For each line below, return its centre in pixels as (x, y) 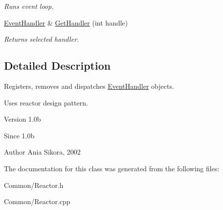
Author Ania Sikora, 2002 (42, 152)
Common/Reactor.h (34, 185)
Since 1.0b (19, 135)
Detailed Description (57, 66)
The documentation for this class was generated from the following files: (112, 168)
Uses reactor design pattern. (46, 102)
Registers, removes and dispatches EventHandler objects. (89, 86)
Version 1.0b (22, 119)
